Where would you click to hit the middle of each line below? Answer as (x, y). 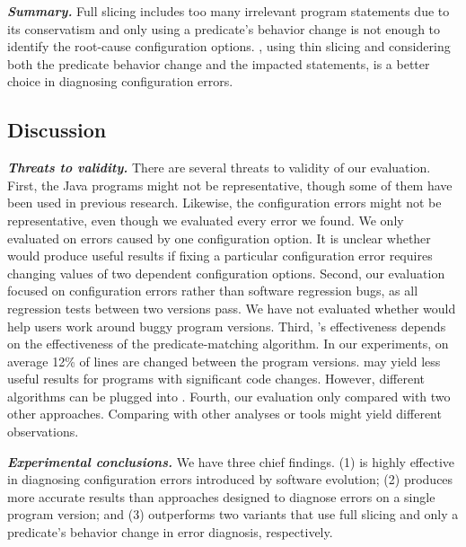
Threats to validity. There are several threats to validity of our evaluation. (219, 168)
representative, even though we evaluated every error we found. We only (206, 220)
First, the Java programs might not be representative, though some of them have (230, 185)
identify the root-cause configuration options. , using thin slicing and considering (229, 46)
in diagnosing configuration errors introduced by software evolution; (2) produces (230, 479)
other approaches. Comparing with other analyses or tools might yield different (224, 414)
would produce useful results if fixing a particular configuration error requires (220, 256)
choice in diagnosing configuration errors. (120, 81)
